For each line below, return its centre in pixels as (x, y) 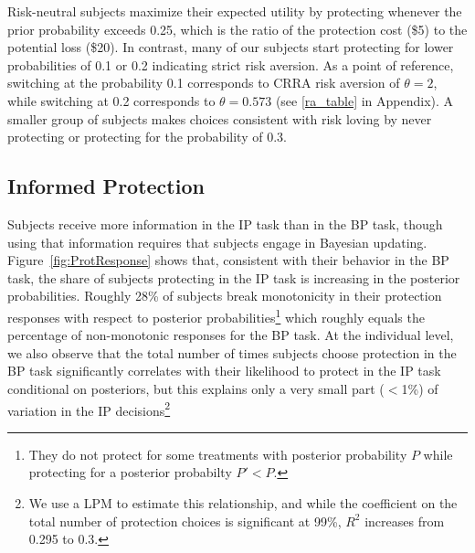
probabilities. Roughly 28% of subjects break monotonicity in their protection (225, 296)
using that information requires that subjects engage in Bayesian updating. (217, 242)
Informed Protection (106, 186)
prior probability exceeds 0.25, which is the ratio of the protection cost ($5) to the (237, 29)
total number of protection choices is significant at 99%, (185, 521)
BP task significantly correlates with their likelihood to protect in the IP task (224, 371)
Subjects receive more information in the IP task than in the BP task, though (225, 223)
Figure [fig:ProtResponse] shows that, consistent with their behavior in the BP (228, 260)
